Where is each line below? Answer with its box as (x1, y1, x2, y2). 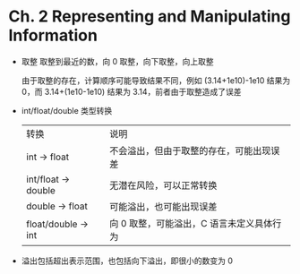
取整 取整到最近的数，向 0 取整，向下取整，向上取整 (21, 56, 214, 66)
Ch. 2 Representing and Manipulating (8, 6, 291, 27)
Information (8, 25, 98, 46)
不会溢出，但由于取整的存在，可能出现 (109, 144, 271, 157)
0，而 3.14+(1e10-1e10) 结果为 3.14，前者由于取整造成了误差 (21, 86, 242, 97)
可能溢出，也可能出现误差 (109, 200, 218, 212)
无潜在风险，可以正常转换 (109, 179, 218, 192)
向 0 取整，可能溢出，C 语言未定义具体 (109, 217, 273, 229)
